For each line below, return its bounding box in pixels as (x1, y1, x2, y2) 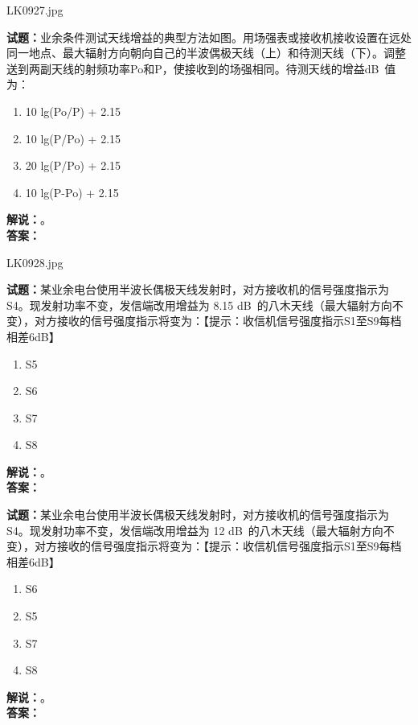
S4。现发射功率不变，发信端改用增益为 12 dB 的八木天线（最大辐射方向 (6, 521, 383, 538)
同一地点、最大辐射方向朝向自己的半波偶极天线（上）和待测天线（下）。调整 (6, 44, 406, 61)
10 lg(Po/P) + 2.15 (25, 102, 121, 119)
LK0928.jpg (6, 253, 64, 270)
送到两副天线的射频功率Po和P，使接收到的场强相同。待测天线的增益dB (6, 60, 379, 76)
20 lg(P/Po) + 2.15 (25, 157, 121, 174)
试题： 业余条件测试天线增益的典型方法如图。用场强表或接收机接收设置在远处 (6, 28, 412, 45)
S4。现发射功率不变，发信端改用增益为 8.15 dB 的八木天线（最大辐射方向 (6, 296, 392, 313)
